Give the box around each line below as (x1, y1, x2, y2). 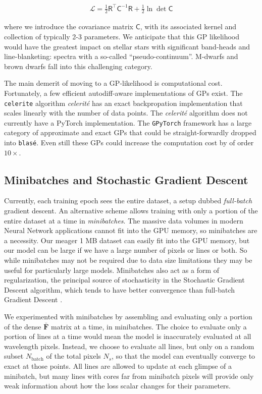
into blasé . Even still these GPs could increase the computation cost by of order (4, 137, 254, 148)
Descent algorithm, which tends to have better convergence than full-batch (4, 284, 235, 295)
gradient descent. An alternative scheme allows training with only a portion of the (4, 205, 258, 216)
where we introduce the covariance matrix (4, 21, 134, 32)
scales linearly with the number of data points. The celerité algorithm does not (4, 107, 248, 118)
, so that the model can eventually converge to (112, 351, 255, 361)
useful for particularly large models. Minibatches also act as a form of (4, 264, 220, 275)
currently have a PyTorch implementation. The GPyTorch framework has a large (4, 117, 252, 128)
